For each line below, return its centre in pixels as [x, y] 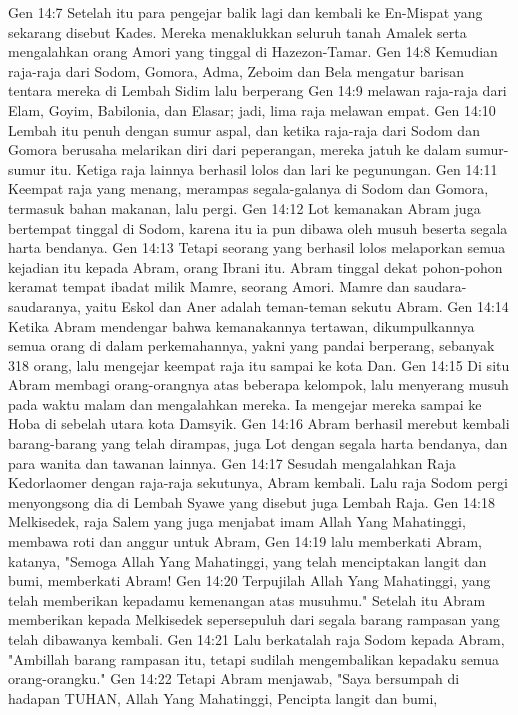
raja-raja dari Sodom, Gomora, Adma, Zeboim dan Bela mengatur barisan [236, 70]
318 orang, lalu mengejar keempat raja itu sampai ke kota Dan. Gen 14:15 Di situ [259, 364]
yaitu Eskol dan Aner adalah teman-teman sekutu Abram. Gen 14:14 [297, 305]
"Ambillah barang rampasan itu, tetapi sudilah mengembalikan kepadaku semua [253, 658]
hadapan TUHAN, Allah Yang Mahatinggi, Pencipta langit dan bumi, [223, 697]
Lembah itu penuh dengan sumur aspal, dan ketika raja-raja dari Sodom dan [244, 129]
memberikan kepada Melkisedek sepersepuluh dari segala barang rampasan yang [254, 619]
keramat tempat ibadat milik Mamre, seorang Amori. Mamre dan [209, 286]
